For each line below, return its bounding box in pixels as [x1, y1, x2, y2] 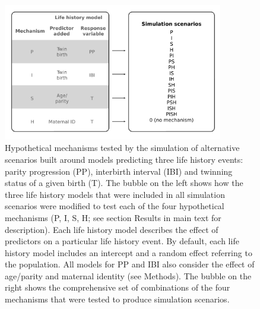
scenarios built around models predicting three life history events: [5, 153, 243, 165]
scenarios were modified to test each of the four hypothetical [5, 200, 224, 212]
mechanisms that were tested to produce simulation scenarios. [5, 293, 230, 305]
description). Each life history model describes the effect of [5, 223, 218, 235]
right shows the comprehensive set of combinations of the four [5, 281, 230, 294]
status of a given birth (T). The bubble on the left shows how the [5, 176, 243, 189]
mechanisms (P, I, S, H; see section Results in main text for [5, 211, 221, 223]
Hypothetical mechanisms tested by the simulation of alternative [5, 141, 240, 154]
